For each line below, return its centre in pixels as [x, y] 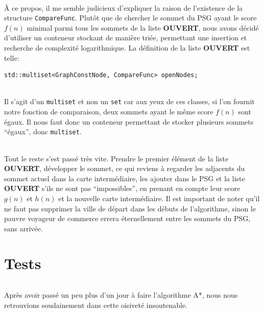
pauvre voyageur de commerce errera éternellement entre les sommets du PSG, [127, 218]
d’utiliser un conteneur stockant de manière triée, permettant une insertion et [126, 38]
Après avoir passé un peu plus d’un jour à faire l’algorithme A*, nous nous [121, 295]
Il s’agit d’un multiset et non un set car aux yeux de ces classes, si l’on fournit [129, 101]
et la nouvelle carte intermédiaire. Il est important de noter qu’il [159, 198]
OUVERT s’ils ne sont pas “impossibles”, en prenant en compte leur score [122, 188]
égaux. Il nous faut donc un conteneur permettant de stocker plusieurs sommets [129, 121]
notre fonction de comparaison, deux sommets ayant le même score [109, 112]
